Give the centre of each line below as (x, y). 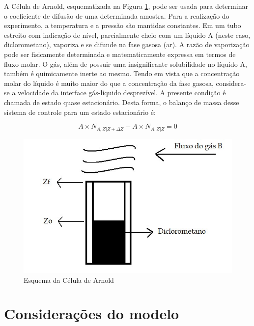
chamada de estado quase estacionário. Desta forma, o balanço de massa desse (122, 102)
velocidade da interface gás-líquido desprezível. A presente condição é (122, 93)
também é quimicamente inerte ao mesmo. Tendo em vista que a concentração (122, 73)
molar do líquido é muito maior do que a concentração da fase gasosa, (109, 83)
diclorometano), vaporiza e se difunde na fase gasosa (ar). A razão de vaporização (127, 44)
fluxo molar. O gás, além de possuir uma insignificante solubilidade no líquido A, (126, 64)
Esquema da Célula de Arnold (69, 280)
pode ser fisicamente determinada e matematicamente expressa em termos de (120, 54)
